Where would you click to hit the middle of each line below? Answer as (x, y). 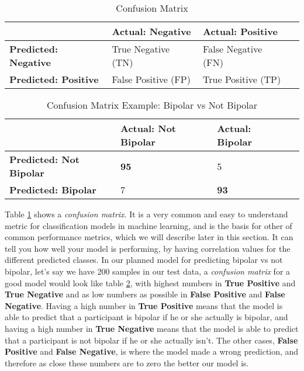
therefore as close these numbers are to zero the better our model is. (127, 363)
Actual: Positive (240, 31)
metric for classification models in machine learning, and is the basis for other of (148, 225)
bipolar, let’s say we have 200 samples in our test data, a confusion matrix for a (148, 271)
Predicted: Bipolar (53, 190)
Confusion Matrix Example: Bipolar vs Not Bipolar (152, 105)
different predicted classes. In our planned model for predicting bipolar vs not (144, 260)
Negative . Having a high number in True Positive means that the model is (144, 305)
